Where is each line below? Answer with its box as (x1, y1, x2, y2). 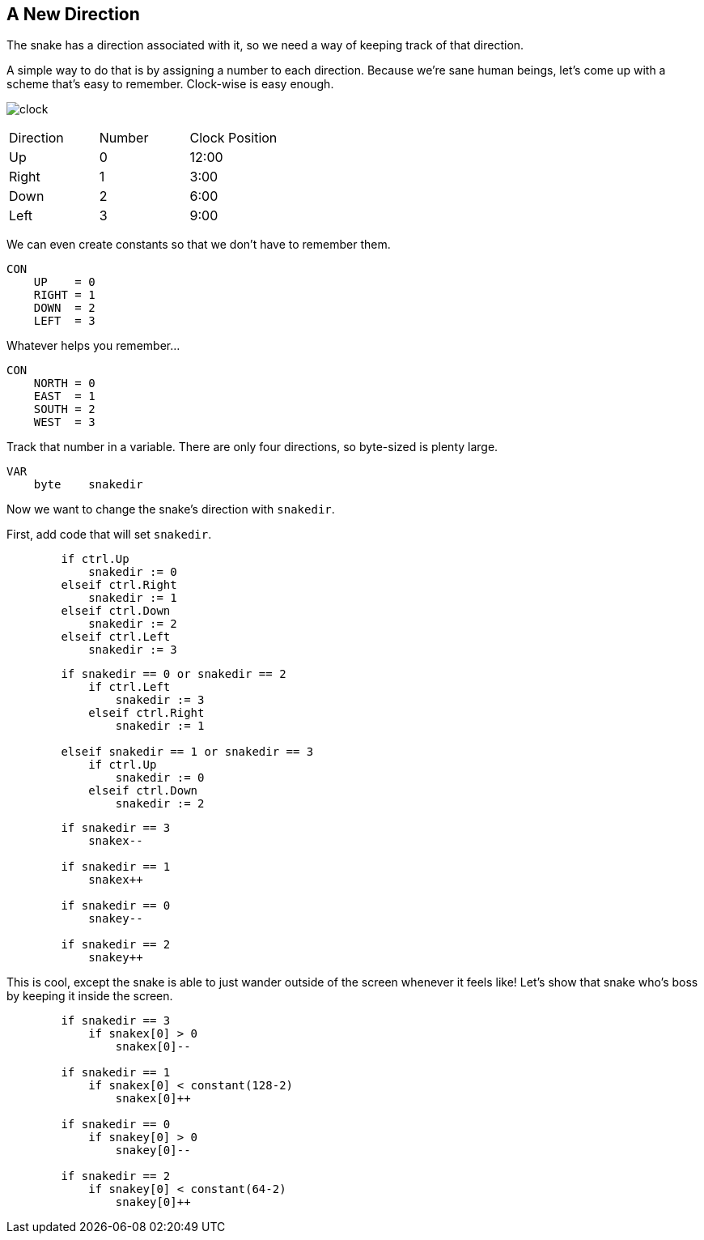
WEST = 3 (33, 415, 95, 429)
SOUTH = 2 (33, 403, 95, 416)
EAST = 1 (33, 390, 95, 403)
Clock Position (189, 130, 278, 147)
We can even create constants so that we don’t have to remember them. (6, 237, 391, 252)
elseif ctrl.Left (61, 630, 171, 644)
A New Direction (6, 4, 140, 24)
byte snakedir (33, 478, 143, 492)
